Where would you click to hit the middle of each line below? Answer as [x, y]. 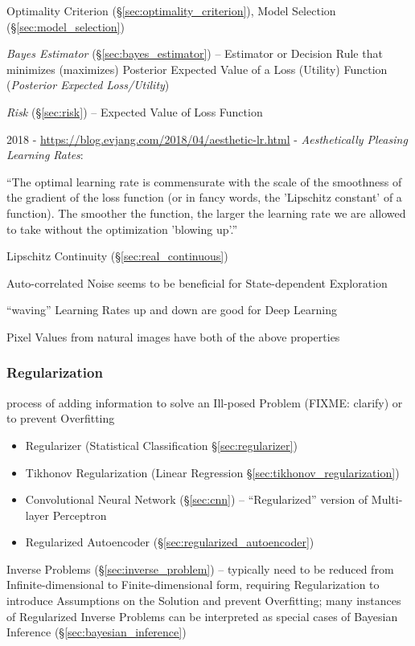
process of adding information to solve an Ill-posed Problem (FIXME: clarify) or [205, 402]
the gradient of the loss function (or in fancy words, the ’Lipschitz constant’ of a [204, 197]
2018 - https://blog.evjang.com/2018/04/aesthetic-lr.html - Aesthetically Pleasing [207, 139]
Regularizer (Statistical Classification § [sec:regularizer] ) [161, 445]
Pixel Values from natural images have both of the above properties [173, 336]
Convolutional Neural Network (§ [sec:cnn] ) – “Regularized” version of [197, 499]
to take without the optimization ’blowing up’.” [122, 229]
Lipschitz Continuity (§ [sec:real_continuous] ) [117, 256]
